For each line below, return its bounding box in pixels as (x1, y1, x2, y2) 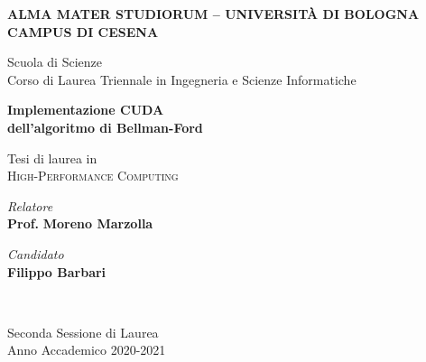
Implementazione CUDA (7, 100, 164, 119)
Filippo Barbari (7, 262, 106, 281)
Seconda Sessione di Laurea (7, 322, 159, 341)
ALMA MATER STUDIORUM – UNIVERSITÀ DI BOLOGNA (7, 5, 420, 23)
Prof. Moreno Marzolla (7, 214, 153, 233)
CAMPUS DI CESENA (7, 22, 159, 41)
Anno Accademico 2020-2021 (7, 340, 166, 359)
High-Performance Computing (7, 166, 179, 185)
